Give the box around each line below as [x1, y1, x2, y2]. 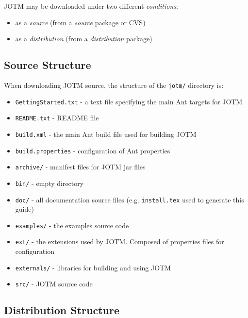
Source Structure [4, 57, 91, 72]
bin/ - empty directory [15, 178, 84, 188]
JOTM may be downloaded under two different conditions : [4, 1, 178, 11]
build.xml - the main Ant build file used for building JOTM [15, 129, 197, 139]
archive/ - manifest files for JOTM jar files [15, 162, 146, 172]
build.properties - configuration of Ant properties [15, 145, 170, 155]
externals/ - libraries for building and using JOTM [15, 262, 171, 272]
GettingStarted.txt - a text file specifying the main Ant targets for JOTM [15, 96, 243, 106]
